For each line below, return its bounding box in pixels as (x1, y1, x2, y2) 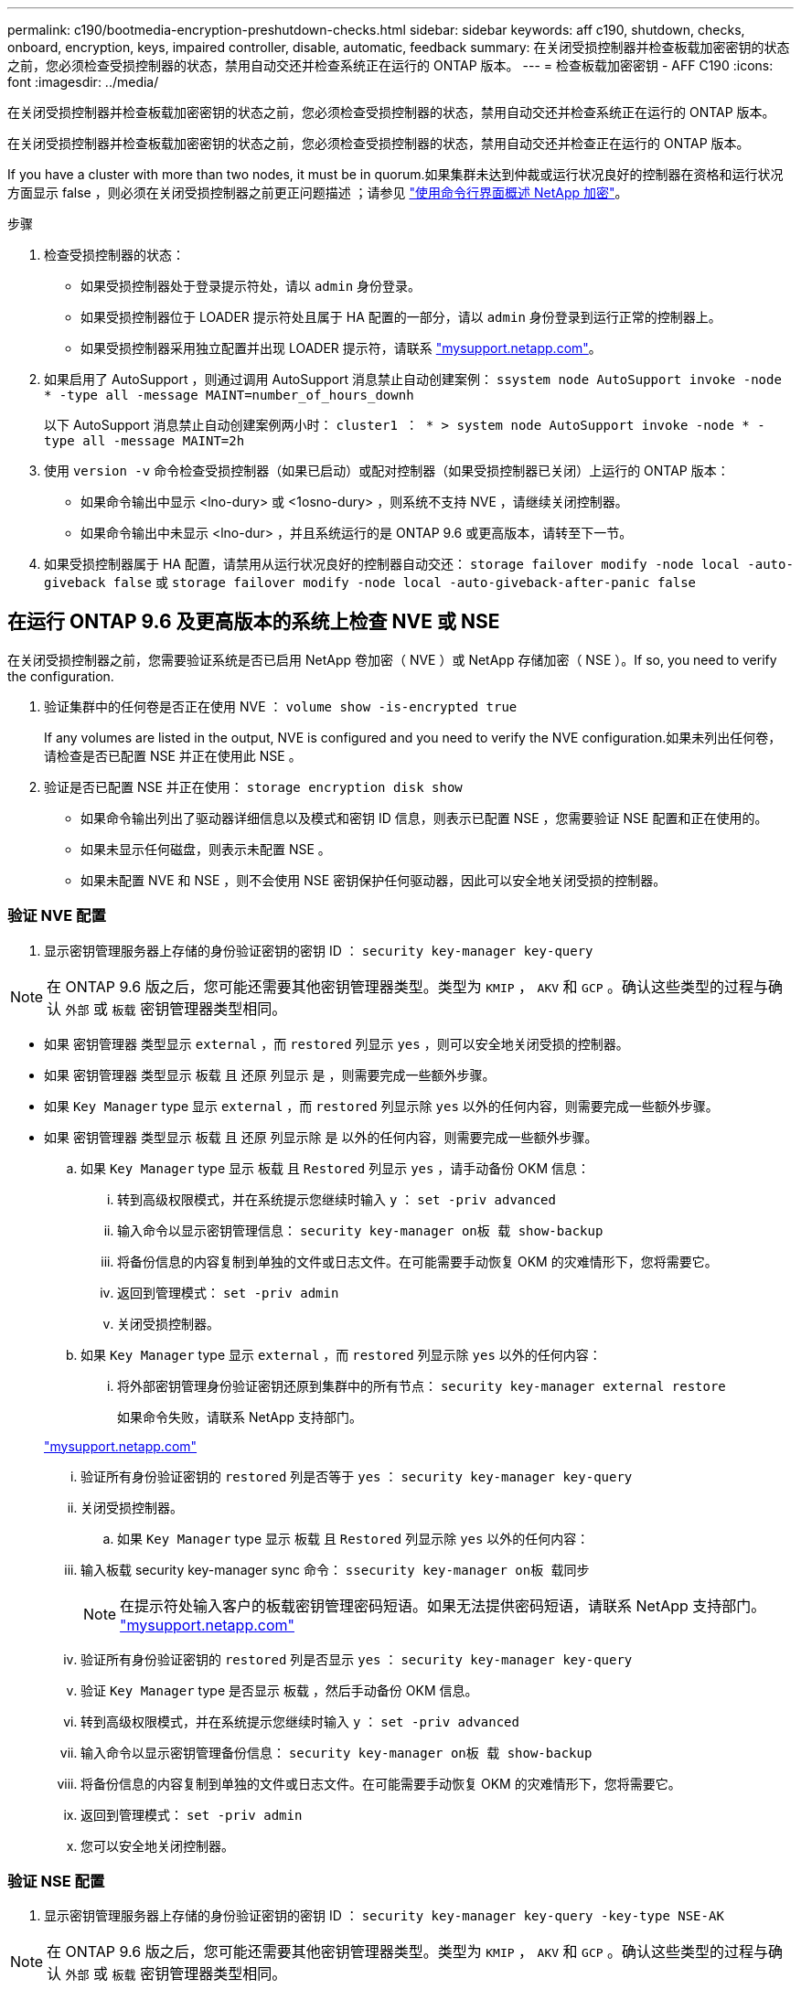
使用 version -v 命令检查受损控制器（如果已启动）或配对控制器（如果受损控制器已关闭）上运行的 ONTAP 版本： (44, 463, 730, 478)
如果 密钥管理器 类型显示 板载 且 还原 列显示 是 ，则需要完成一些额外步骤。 (44, 1066, 496, 1083)
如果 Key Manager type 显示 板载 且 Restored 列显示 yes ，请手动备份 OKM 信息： (80, 1160, 590, 1176)
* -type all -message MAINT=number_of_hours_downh (44, 388, 414, 402)
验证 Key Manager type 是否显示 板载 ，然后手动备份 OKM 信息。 (80, 1682, 478, 1698)
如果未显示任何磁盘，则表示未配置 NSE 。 (80, 840, 331, 857)
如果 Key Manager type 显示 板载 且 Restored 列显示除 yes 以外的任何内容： (117, 1530, 590, 1546)
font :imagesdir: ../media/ (7, 74, 159, 90)
